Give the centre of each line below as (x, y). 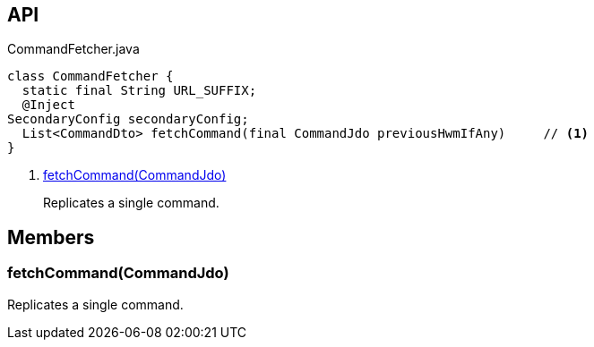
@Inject (48, 105)
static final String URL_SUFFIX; (139, 91)
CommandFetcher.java (73, 49)
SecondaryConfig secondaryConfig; (128, 119)
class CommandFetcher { (90, 76)
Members (51, 237)
